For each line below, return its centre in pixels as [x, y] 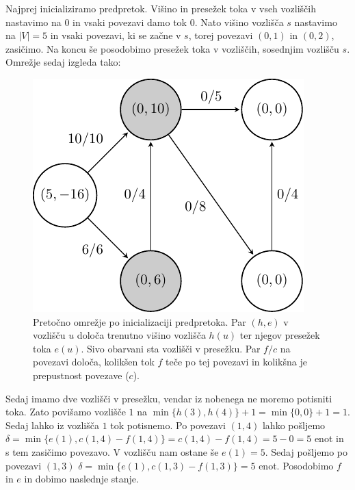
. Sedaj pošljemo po [306, 451]
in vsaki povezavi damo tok [130, 22]
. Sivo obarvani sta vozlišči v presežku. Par [171, 348]
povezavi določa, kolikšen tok [94, 362]
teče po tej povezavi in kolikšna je [236, 362]
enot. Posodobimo [296, 465]
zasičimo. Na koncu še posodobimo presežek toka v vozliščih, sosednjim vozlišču [172, 48]
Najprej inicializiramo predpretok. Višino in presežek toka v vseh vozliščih [161, 8]
